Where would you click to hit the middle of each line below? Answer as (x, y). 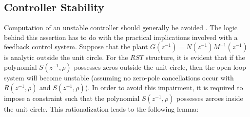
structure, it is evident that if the (195, 57)
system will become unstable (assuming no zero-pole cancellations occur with (119, 77)
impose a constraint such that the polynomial (72, 98)
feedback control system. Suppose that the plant (76, 47)
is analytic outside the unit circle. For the (66, 57)
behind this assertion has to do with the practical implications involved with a (121, 37)
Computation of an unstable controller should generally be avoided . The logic (121, 28)
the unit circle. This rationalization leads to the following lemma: (101, 108)
